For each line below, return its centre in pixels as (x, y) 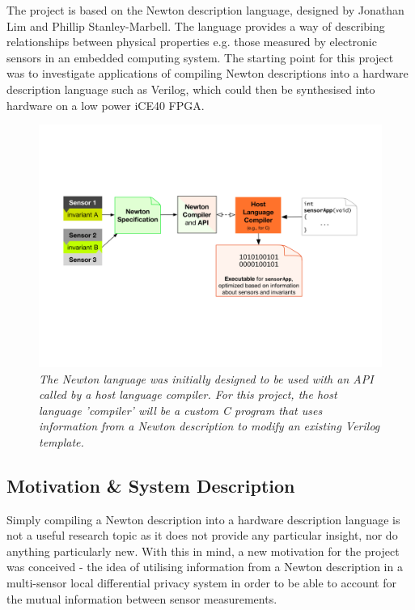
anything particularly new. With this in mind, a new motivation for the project (203, 551)
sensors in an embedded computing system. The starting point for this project (200, 57)
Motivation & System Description (151, 485)
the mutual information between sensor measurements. (142, 598)
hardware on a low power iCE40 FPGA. (106, 105)
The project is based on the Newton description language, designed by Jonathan (205, 10)
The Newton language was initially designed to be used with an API (206, 378)
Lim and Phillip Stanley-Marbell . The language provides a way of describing (196, 25)
